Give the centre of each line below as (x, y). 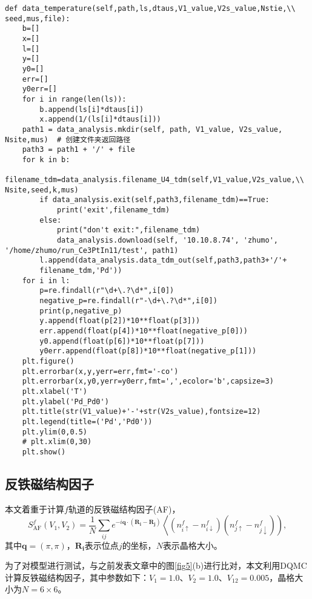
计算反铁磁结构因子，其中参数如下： (77, 577)
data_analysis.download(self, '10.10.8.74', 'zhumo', (168, 241)
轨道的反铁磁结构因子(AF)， (124, 509)
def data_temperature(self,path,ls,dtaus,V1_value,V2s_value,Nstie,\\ (150, 8)
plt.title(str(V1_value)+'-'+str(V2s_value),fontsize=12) (141, 412)
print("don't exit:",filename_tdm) (128, 230)
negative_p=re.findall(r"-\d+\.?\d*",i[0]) (128, 301)
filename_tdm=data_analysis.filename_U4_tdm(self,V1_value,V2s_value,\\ (154, 180)
